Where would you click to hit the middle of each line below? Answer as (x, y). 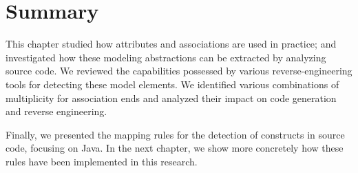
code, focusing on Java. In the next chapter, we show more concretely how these (175, 148)
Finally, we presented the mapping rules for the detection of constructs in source (175, 134)
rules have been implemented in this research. (102, 161)
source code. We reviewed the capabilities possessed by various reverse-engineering (179, 71)
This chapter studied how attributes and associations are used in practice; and (171, 44)
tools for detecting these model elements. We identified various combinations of (172, 84)
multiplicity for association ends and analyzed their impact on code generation (171, 98)
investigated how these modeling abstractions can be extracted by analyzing (166, 57)
